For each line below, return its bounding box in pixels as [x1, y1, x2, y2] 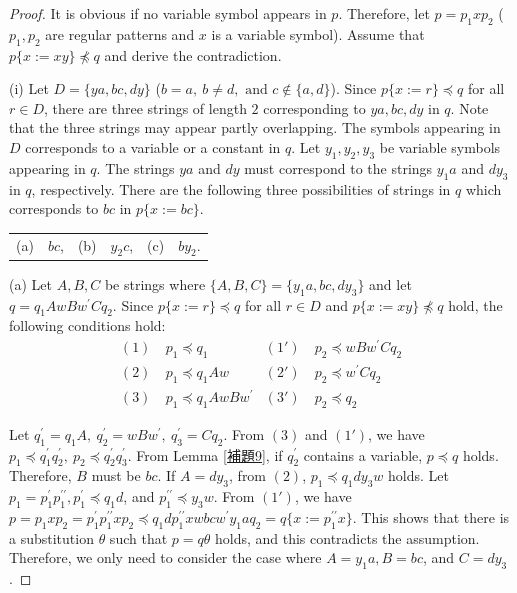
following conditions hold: [9, 315, 166, 336]
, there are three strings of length [44, 97, 247, 118]
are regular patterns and [45, 23, 195, 44]
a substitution [9, 527, 94, 548]
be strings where [104, 273, 206, 294]
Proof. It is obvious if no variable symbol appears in [9, 3, 327, 23]
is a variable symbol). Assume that [211, 23, 425, 44]
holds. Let [388, 465, 449, 486]
